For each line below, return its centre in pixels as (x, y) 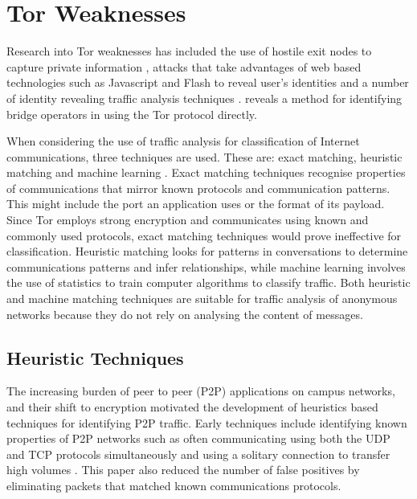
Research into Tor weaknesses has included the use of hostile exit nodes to (189, 51)
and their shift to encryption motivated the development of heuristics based (192, 407)
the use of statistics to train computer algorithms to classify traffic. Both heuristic (208, 282)
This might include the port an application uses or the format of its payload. (196, 204)
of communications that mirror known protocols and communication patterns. (198, 188)
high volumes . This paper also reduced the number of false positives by (183, 470)
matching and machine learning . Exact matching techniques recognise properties (206, 172)
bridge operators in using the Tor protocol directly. (132, 114)
